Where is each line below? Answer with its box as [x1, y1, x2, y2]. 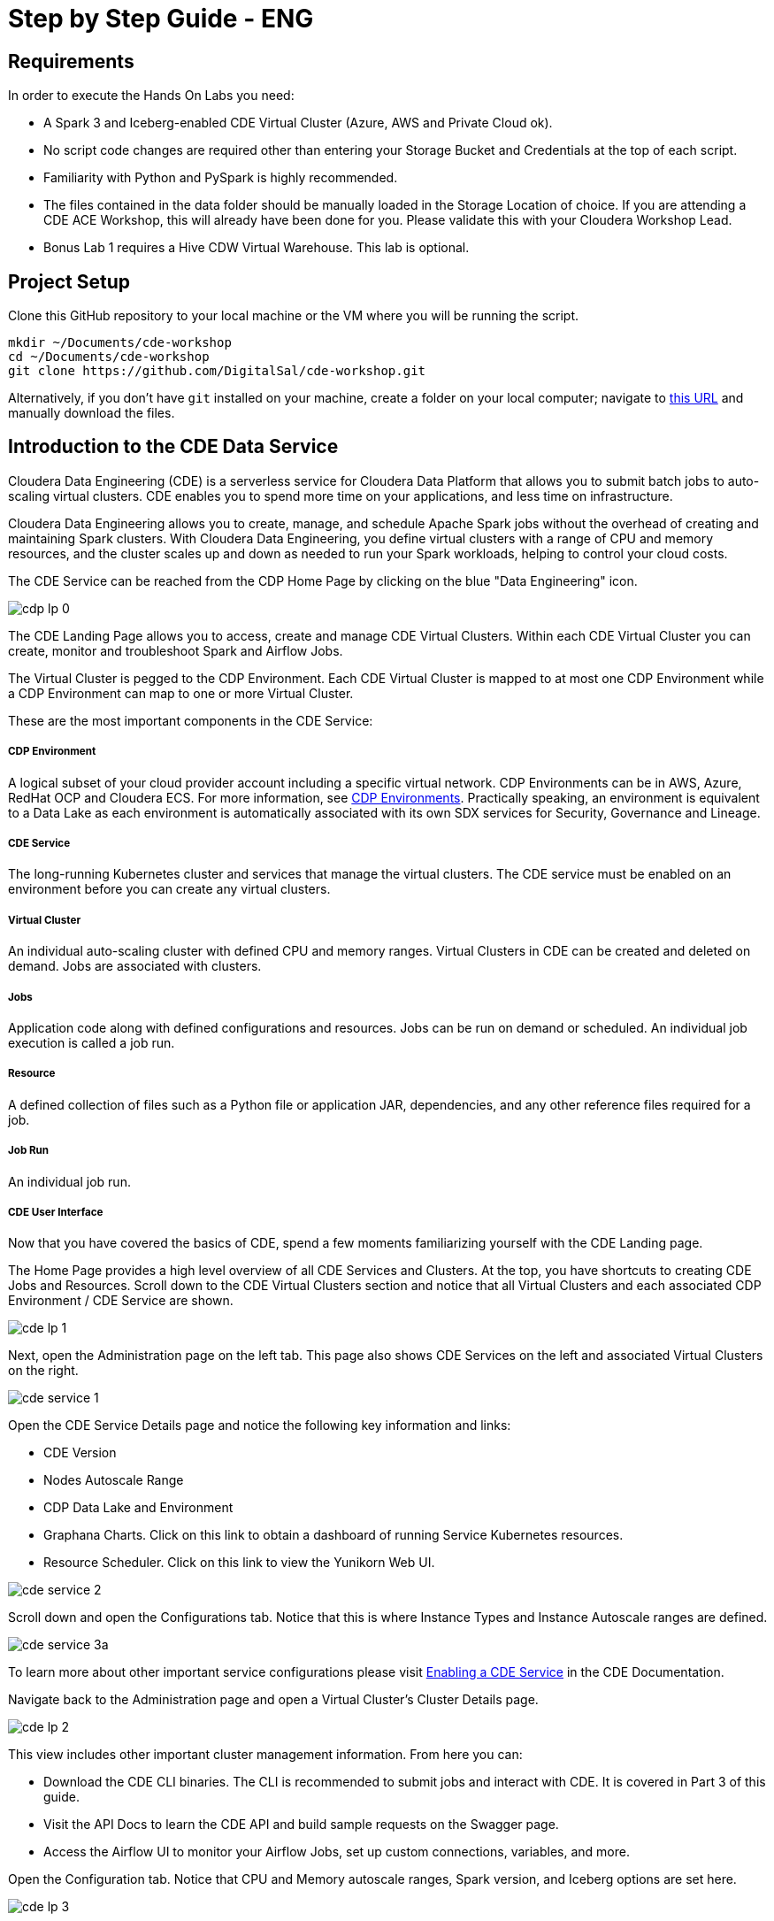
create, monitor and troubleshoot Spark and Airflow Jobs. [8, 642, 343, 658]
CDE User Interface [8, 1205, 103, 1218]
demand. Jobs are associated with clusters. [8, 958, 262, 974]
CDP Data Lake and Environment [43, 1500, 234, 1516]
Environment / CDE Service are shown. [8, 1293, 234, 1309]
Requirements [8, 50, 134, 73]
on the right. [8, 1363, 79, 1379]
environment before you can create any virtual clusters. [8, 881, 331, 897]
